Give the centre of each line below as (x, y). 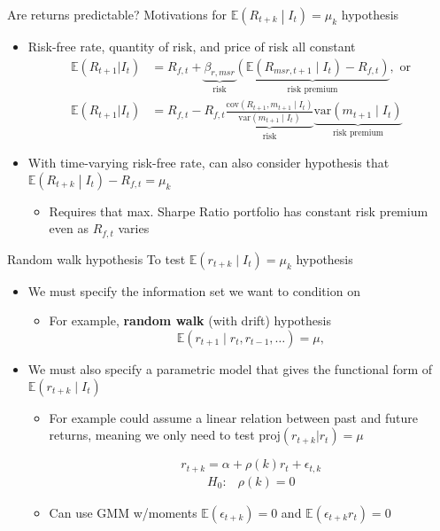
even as (69, 228)
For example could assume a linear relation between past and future (233, 417)
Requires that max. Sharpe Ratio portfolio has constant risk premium (239, 211)
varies (134, 228)
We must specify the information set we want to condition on (194, 290)
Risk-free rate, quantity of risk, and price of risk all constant (192, 46)
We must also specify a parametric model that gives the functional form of (230, 368)
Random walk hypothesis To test (96, 258)
